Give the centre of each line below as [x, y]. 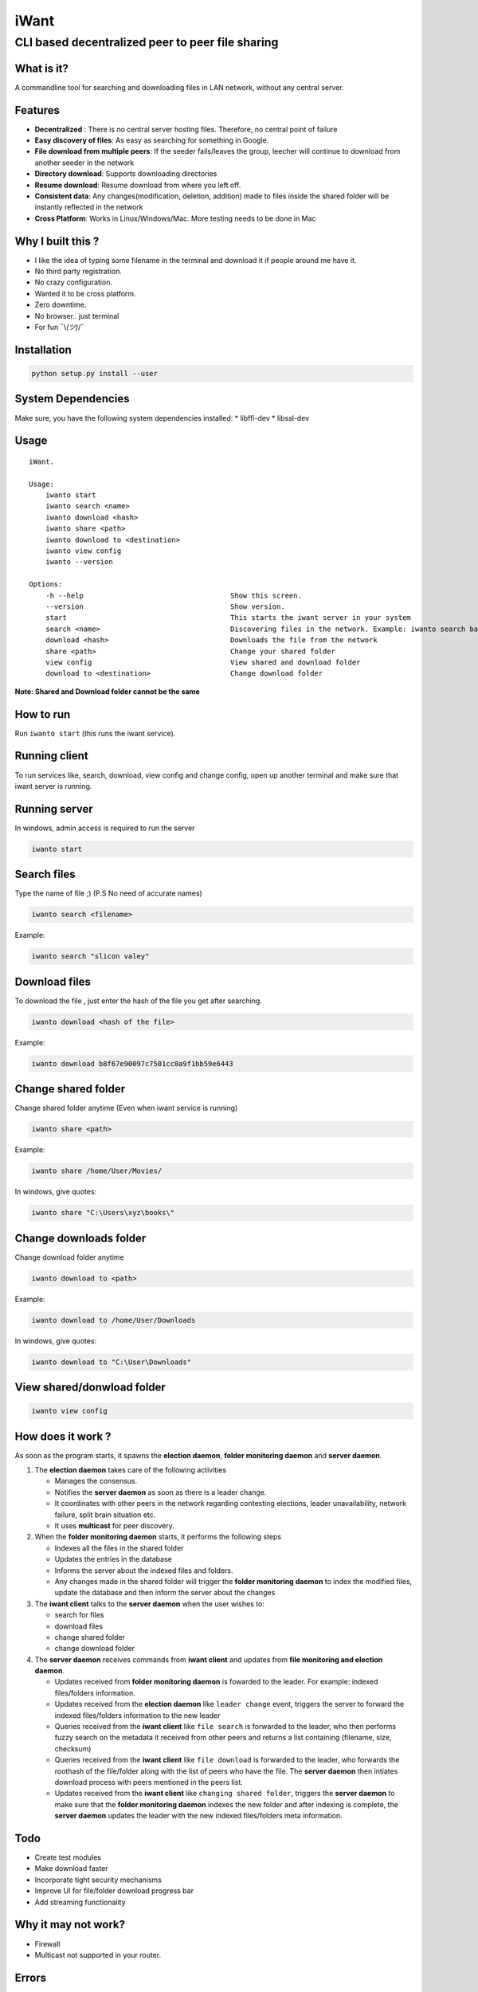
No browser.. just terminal [77, 316]
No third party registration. [78, 272]
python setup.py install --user [95, 373]
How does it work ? [63, 1436]
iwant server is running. [53, 786]
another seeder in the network [84, 163]
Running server [54, 809]
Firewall [47, 1943]
